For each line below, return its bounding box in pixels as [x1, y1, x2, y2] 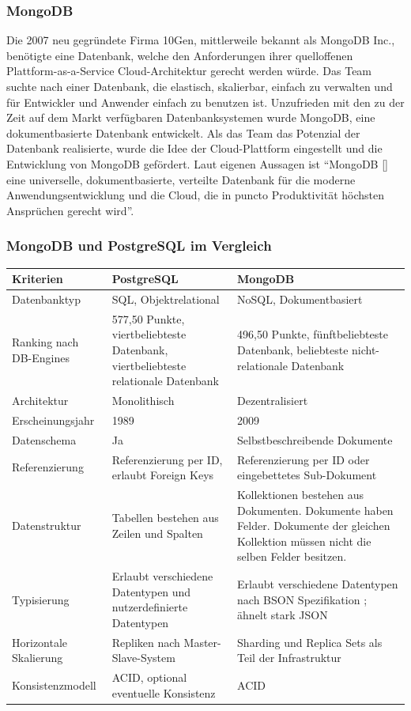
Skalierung [12, 649, 63, 666]
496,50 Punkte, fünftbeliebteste [237, 326, 388, 342]
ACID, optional [111, 669, 187, 686]
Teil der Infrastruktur [237, 649, 341, 666]
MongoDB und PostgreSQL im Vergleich [6, 236, 272, 255]
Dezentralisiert [237, 391, 308, 408]
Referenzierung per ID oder [237, 451, 370, 467]
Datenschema [12, 431, 77, 448]
